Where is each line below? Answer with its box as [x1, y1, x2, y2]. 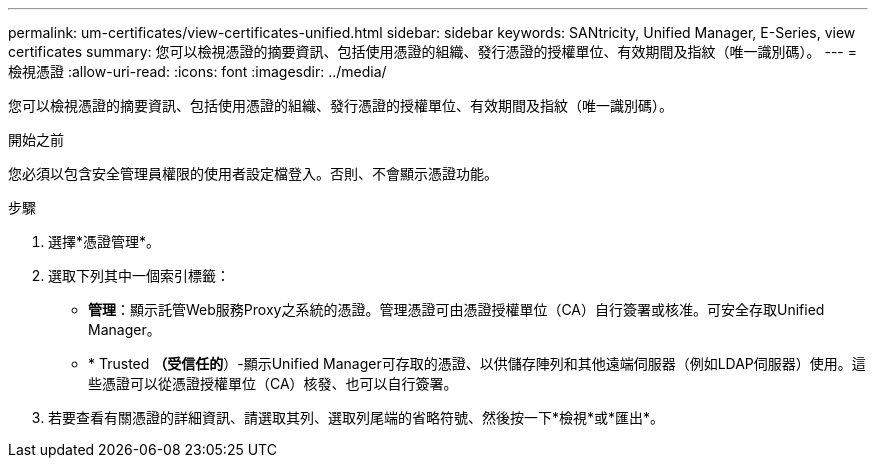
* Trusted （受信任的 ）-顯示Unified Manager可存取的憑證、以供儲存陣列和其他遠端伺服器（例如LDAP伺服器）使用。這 [88, 355, 866, 372]
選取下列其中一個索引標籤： [48, 267, 230, 284]
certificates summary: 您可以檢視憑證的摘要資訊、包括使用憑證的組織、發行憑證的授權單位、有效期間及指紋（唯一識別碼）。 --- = [8, 43, 857, 60]
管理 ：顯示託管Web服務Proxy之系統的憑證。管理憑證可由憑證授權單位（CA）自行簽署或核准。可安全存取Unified [88, 301, 825, 318]
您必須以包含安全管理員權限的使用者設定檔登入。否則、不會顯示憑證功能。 [8, 165, 498, 182]
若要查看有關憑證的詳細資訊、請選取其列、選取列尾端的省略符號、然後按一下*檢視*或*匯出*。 [48, 409, 665, 426]
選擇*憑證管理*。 [48, 233, 161, 250]
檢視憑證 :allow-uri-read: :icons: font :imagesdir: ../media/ [8, 63, 387, 80]
